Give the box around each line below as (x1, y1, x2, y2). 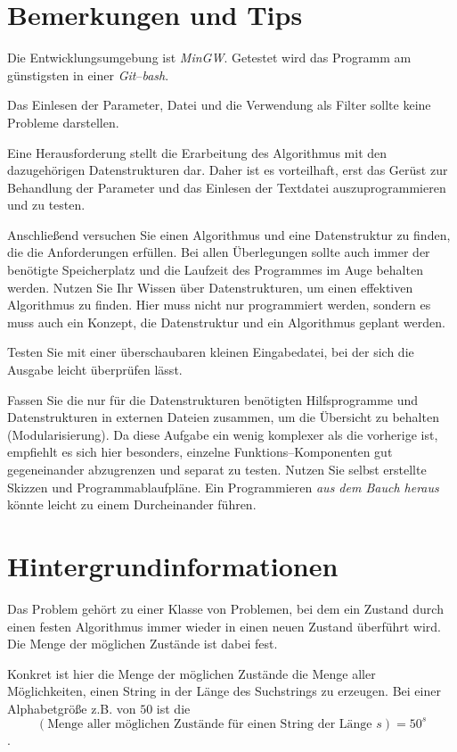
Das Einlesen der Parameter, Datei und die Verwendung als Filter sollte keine (7, 95, 431, 114)
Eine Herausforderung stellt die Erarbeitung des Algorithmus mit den (7, 143, 388, 161)
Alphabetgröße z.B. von (7, 698, 136, 717)
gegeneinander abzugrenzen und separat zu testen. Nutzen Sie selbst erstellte (7, 460, 427, 478)
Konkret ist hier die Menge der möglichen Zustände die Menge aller (7, 664, 376, 682)
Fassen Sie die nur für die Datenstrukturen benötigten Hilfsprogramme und (7, 390, 419, 409)
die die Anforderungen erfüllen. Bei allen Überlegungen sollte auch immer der (7, 243, 430, 261)
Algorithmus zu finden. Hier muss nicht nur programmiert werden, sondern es (7, 295, 431, 314)
